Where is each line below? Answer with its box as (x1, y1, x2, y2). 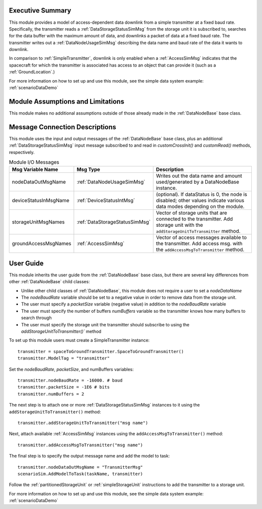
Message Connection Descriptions (9, 123, 116, 131)
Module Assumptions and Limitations (9, 97, 125, 105)
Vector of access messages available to (156, 234, 247, 241)
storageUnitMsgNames (12, 219, 65, 225)
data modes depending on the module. (156, 203, 245, 210)
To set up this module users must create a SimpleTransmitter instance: (9, 338, 150, 343)
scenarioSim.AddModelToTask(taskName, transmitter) (17, 471, 143, 476)
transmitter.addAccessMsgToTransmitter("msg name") (17, 442, 143, 448)
